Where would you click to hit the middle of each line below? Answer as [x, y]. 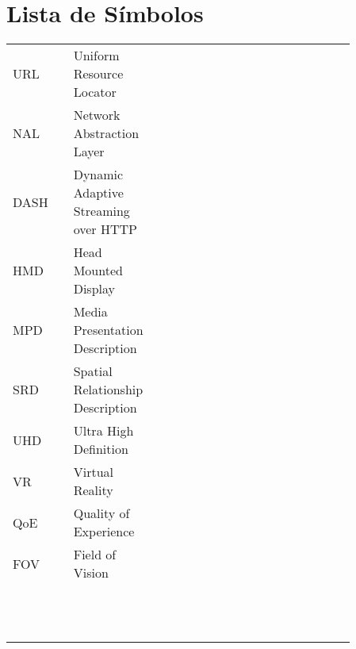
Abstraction [106, 133]
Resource [98, 74]
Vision [91, 573]
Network [97, 115]
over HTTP [105, 229]
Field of [95, 555]
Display [94, 289]
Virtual [93, 472]
